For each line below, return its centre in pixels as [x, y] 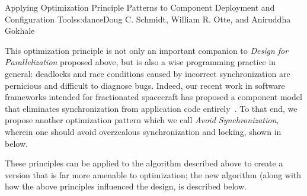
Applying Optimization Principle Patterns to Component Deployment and [140, 7]
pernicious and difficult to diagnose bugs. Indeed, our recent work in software [145, 85]
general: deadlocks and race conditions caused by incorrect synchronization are [148, 73]
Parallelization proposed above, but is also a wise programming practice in [140, 62]
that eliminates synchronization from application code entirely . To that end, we [151, 108]
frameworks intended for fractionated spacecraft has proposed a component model [153, 97]
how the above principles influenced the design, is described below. [126, 186]
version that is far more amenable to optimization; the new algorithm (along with [153, 174]
